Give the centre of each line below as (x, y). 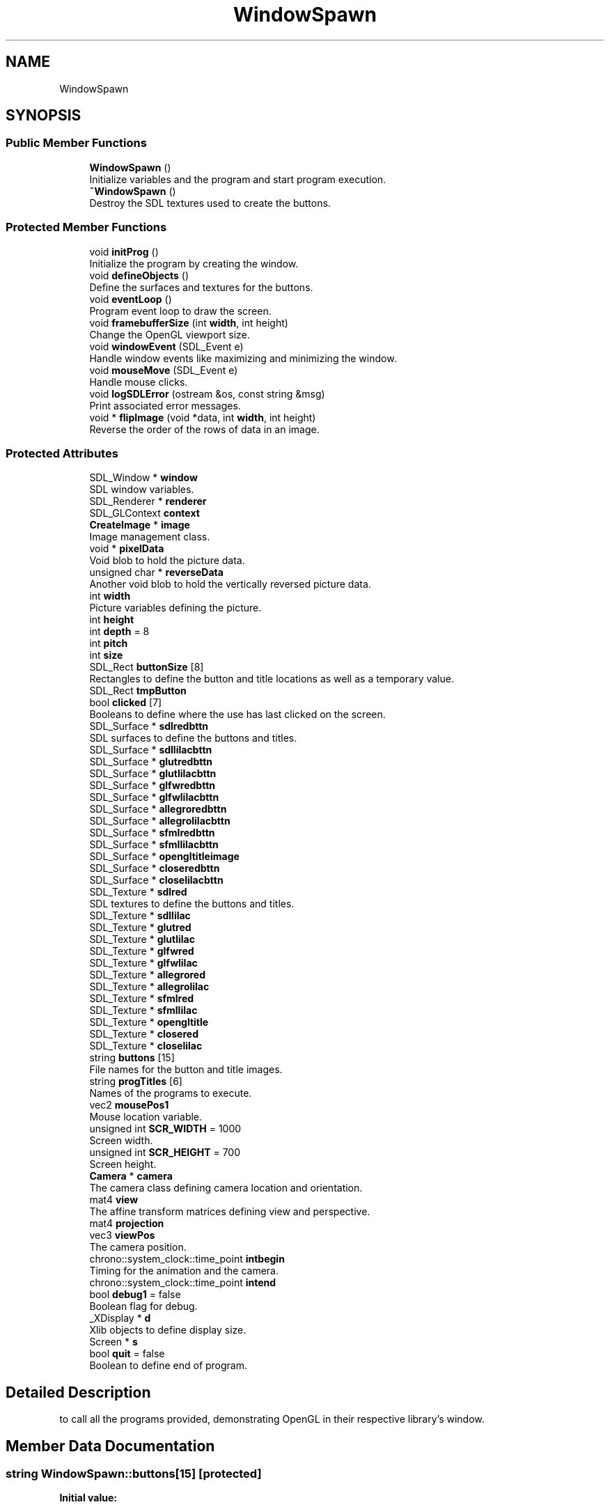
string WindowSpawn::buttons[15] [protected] (134, 1474)
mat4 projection (127, 1224)
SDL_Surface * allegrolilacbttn (160, 821)
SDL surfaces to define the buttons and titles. (193, 738)
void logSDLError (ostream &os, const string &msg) (207, 393)
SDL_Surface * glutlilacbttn (153, 774)
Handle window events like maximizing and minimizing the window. (243, 358)
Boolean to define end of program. (169, 1366)
